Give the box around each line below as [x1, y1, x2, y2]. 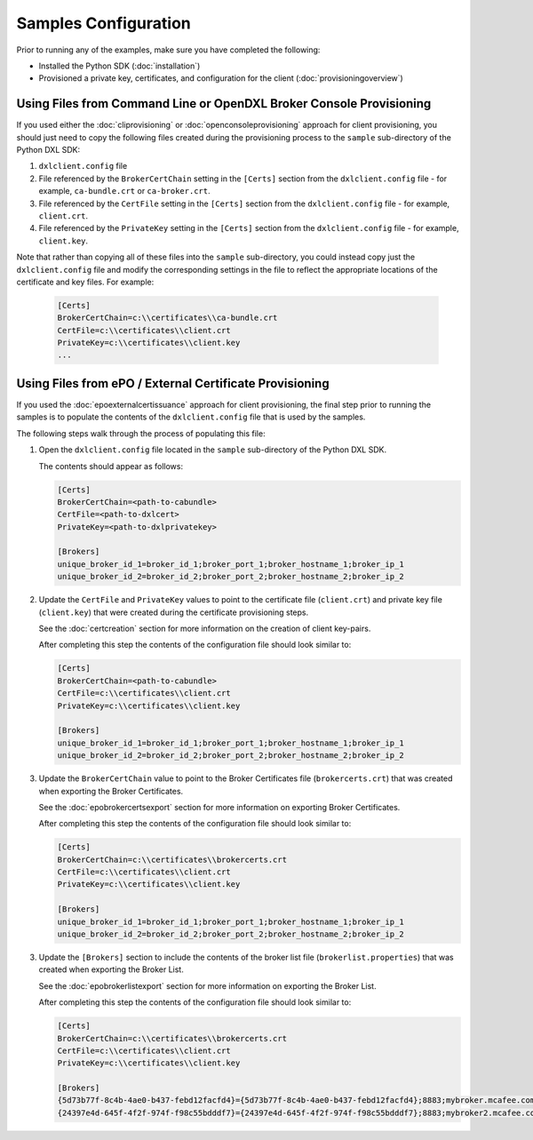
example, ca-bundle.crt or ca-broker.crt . [38, 186, 211, 196]
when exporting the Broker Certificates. [38, 785, 184, 796]
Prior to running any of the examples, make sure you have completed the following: [16, 44, 321, 55]
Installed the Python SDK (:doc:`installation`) [38, 60, 201, 71]
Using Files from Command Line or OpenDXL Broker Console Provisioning [16, 96, 432, 111]
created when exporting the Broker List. [38, 964, 184, 975]
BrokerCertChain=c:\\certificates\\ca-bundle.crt [57, 313, 278, 323]
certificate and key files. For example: [16, 276, 155, 287]
